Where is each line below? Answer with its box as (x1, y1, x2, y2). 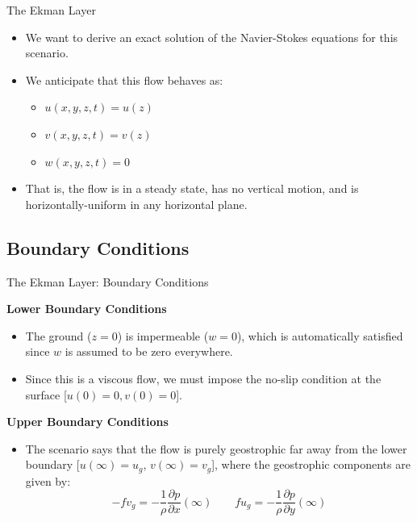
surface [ (25, 386, 67, 403)
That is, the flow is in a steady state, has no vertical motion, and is (25, 180, 359, 197)
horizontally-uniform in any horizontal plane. (25, 195, 248, 212)
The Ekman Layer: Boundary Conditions (6, 273, 209, 290)
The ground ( (25, 327, 92, 344)
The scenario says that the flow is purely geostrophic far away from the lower (25, 440, 407, 457)
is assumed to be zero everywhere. (65, 343, 233, 360)
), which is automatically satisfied (236, 327, 403, 344)
